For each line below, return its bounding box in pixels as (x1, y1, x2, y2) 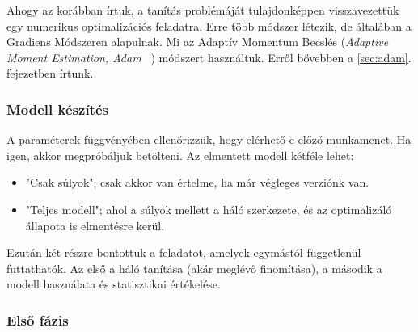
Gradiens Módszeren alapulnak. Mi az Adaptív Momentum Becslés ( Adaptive (6, 33, 389, 50)
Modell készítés (6, 99, 108, 119)
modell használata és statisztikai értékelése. (6, 275, 221, 292)
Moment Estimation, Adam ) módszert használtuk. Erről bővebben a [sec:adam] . (6, 48, 412, 65)
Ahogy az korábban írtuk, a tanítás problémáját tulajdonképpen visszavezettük (6, 2, 399, 18)
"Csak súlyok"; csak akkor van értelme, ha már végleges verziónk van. (25, 174, 369, 191)
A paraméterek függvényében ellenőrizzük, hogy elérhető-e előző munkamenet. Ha (6, 131, 412, 148)
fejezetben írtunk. (6, 65, 94, 82)
